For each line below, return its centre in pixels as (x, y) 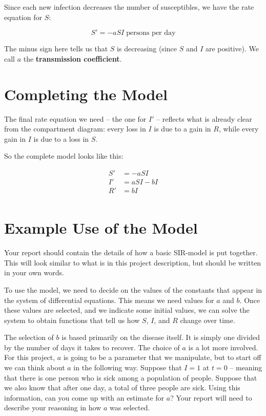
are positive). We (232, 49)
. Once (250, 300)
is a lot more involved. (223, 347)
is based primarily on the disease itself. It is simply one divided (161, 337)
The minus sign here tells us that (56, 49)
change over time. (208, 320)
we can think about (35, 367)
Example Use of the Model (101, 228)
